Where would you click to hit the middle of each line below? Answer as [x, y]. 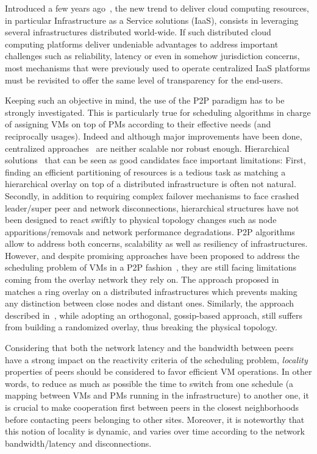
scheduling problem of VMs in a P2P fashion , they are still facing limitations [151, 267]
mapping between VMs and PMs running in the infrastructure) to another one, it [157, 395]
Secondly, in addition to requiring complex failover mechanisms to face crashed [152, 195]
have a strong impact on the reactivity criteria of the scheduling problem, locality [156, 359]
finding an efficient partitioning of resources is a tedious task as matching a [145, 172]
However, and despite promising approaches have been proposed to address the [152, 255]
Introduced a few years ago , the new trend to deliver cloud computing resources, [157, 8]
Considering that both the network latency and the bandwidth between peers [149, 348]
